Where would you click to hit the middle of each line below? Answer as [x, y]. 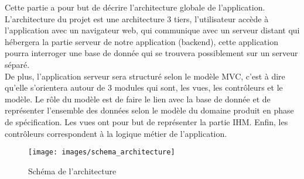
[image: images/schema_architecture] [102, 152]
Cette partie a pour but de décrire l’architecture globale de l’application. [135, 7]
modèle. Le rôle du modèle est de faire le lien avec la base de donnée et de [138, 99]
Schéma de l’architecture [72, 171]
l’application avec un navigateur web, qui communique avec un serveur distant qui [152, 30]
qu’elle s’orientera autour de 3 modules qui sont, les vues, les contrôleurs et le [144, 87]
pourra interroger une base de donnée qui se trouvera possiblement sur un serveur [151, 53]
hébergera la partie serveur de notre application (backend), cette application [141, 41]
